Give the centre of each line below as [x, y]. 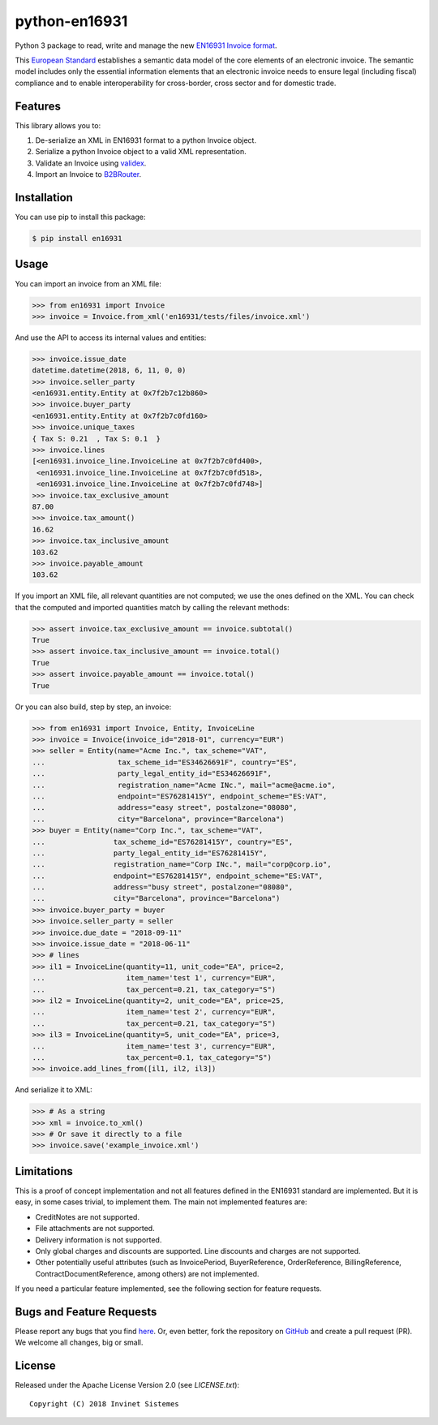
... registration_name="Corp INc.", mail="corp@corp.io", [182, 865]
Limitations [44, 1171]
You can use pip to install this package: [80, 217]
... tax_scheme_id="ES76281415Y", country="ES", [163, 842]
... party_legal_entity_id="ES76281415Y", [150, 853]
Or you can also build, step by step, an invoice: [93, 707]
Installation [44, 198]
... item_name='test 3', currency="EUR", [154, 1046]
